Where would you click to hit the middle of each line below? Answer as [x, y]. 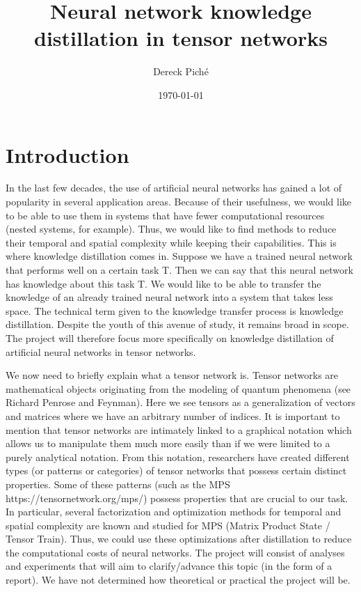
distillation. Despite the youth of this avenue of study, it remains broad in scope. [177, 324]
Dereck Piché [181, 71]
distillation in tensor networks [181, 38]
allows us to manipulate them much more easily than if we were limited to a [168, 443]
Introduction [67, 154]
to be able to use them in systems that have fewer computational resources [165, 215]
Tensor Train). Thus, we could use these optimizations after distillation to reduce [179, 539]
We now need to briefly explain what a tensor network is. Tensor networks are [172, 375]
